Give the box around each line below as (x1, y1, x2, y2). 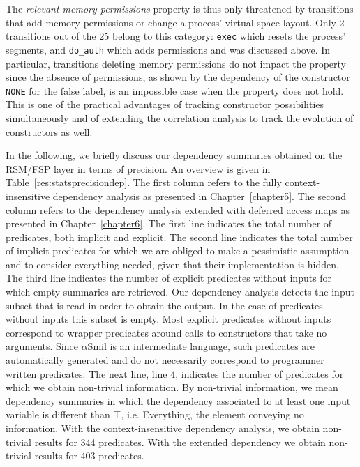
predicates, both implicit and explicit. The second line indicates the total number (6, 229, 353, 244)
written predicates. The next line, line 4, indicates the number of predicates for (6, 366, 344, 381)
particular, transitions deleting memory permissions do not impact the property (6, 56, 346, 70)
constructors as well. (6, 124, 93, 139)
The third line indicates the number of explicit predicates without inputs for (6, 270, 332, 285)
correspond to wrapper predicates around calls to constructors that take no (6, 325, 327, 339)
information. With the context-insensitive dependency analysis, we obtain (6, 421, 320, 435)
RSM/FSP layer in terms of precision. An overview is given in (6, 161, 271, 176)
